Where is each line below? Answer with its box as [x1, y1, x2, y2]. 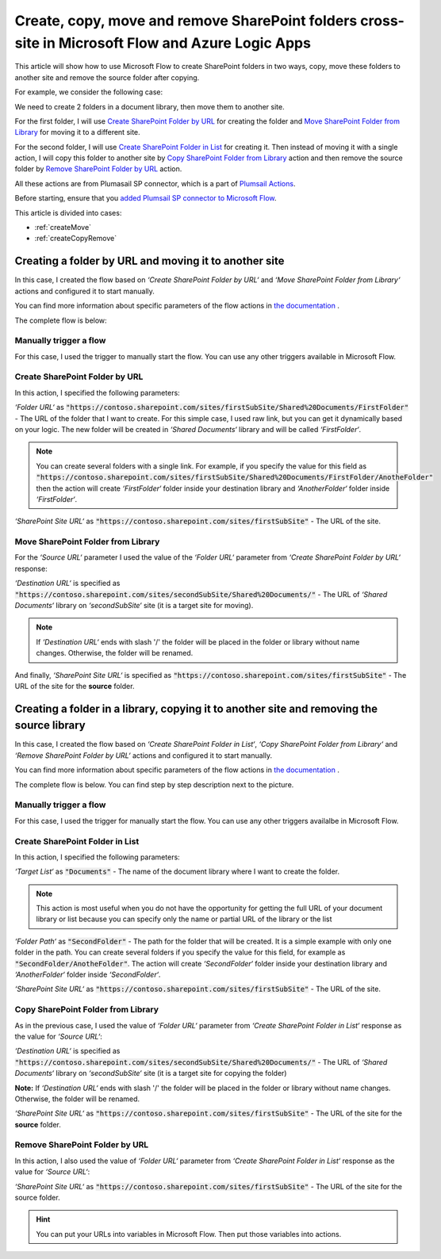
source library [14, 718, 86, 733]
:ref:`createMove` [34, 223, 91, 232]
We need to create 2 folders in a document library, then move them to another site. [14, 101, 285, 111]
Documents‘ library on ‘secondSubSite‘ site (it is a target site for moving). [14, 601, 254, 610]
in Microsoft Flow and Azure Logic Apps [42, 34, 311, 52]
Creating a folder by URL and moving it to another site [14, 254, 285, 268]
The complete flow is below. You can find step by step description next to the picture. [14, 779, 294, 789]
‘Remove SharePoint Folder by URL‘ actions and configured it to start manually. [14, 750, 273, 760]
